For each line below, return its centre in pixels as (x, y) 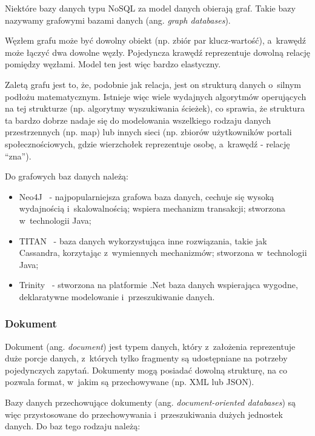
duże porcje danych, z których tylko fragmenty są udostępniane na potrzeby (146, 358)
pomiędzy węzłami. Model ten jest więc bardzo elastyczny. (113, 64)
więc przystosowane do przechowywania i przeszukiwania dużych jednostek (144, 414)
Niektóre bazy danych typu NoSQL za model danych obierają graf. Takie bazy (150, 8)
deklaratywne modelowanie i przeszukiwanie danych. (117, 296)
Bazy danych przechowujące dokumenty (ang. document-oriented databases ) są (151, 402)
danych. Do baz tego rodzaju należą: (73, 426)
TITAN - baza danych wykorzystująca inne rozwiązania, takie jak (143, 240)
